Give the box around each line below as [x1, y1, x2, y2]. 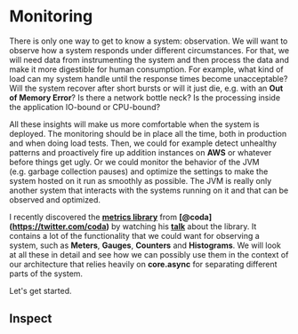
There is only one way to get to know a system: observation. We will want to [9, 36, 288, 46]
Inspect [9, 311, 52, 326]
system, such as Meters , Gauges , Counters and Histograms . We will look [9, 240, 282, 250]
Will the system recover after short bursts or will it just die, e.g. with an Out [9, 83, 284, 93]
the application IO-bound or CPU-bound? [9, 101, 161, 112]
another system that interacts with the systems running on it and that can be [9, 185, 289, 195]
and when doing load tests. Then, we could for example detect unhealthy [9, 138, 278, 148]
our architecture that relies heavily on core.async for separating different [9, 258, 278, 269]
